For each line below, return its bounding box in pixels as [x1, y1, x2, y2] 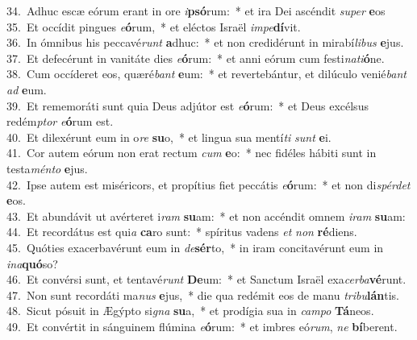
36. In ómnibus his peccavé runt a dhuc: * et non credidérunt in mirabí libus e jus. [6, 34, 404, 51]
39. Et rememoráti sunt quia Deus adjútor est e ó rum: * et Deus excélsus [6, 97, 369, 114]
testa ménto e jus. [6, 160, 88, 176]
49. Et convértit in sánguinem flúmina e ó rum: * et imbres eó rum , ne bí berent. [6, 317, 398, 334]
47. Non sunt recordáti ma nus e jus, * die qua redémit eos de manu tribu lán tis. [6, 286, 399, 303]
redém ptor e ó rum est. [6, 113, 114, 130]
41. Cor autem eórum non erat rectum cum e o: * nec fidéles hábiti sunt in [6, 144, 377, 161]
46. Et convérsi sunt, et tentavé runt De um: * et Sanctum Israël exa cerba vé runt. [6, 271, 407, 288]
